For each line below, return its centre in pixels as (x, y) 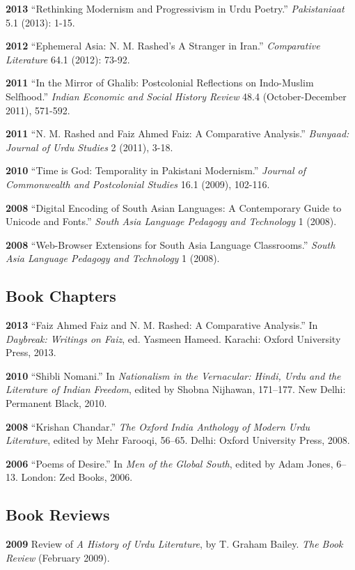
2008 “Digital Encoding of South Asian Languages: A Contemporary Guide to (174, 207)
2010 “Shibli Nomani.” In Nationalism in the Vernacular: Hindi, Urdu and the (173, 375)
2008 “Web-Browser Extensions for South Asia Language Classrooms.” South (171, 244)
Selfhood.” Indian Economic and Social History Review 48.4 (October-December (176, 96)
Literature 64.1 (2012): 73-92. (68, 59)
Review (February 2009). (58, 557)
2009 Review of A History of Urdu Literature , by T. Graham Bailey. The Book (174, 544)
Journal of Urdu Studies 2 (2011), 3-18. (89, 147)
